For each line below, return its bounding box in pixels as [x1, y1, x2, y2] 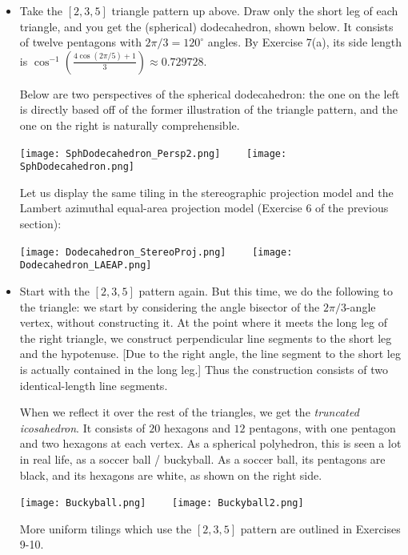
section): [19, 215, 62, 232]
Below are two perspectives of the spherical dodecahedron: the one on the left [19, 85, 400, 102]
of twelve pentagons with [19, 34, 142, 50]
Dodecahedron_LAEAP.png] [19, 259, 152, 271]
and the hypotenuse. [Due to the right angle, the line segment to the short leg [19, 345, 401, 362]
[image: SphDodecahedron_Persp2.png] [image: [19, 147, 287, 159]
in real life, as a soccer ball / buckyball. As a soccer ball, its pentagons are [19, 450, 386, 467]
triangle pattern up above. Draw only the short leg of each [111, 2, 398, 18]
